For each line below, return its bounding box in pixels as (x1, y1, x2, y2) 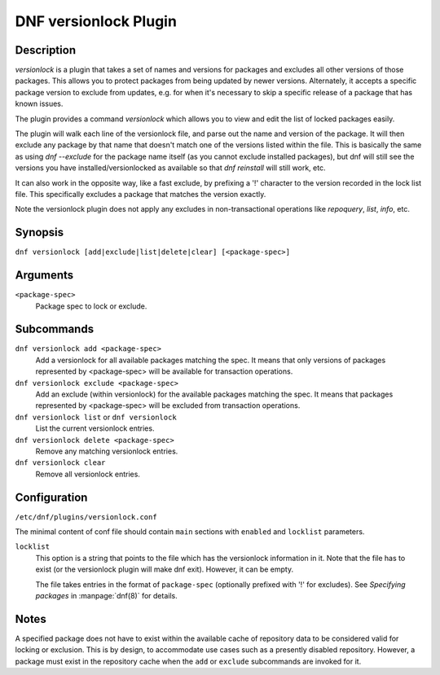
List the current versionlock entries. (35, 423, 155, 433)
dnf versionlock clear (15, 458, 106, 467)
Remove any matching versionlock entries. (35, 446, 178, 456)
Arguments (15, 269, 74, 283)
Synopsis (15, 226, 64, 239)
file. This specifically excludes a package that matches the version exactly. (15, 189, 266, 199)
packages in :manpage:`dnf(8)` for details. (35, 591, 178, 601)
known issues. (15, 99, 64, 109)
